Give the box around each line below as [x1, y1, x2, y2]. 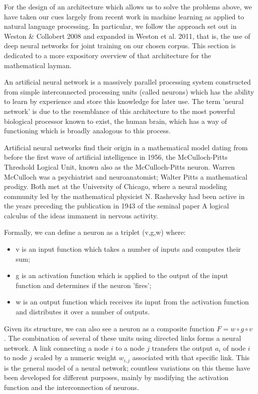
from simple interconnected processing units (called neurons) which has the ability [4, 86, 254, 97]
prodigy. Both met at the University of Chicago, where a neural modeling [4, 181, 227, 192]
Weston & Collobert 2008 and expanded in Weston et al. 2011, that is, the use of [4, 30, 251, 41]
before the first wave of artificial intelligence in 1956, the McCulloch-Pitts [4, 152, 228, 162]
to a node [116, 342, 144, 353]
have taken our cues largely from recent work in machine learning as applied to [4, 11, 244, 21]
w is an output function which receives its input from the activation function [15, 296, 249, 307]
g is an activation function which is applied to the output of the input [15, 270, 228, 281]
